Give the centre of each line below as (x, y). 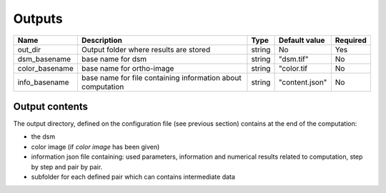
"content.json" (303, 82)
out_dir (29, 49)
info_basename (43, 82)
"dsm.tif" (293, 59)
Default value (302, 40)
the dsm (43, 137)
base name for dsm (114, 59)
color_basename (46, 68)
